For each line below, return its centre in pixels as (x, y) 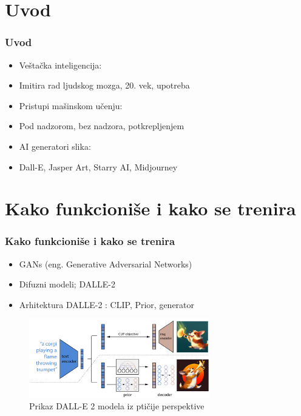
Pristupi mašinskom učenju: (71, 105)
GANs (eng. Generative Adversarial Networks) (106, 263)
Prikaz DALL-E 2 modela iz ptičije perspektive (117, 406)
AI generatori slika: (55, 146)
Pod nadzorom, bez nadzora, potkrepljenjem (102, 126)
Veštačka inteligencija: (60, 65)
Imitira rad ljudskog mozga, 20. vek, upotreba (104, 85)
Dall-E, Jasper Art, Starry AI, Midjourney (98, 166)
